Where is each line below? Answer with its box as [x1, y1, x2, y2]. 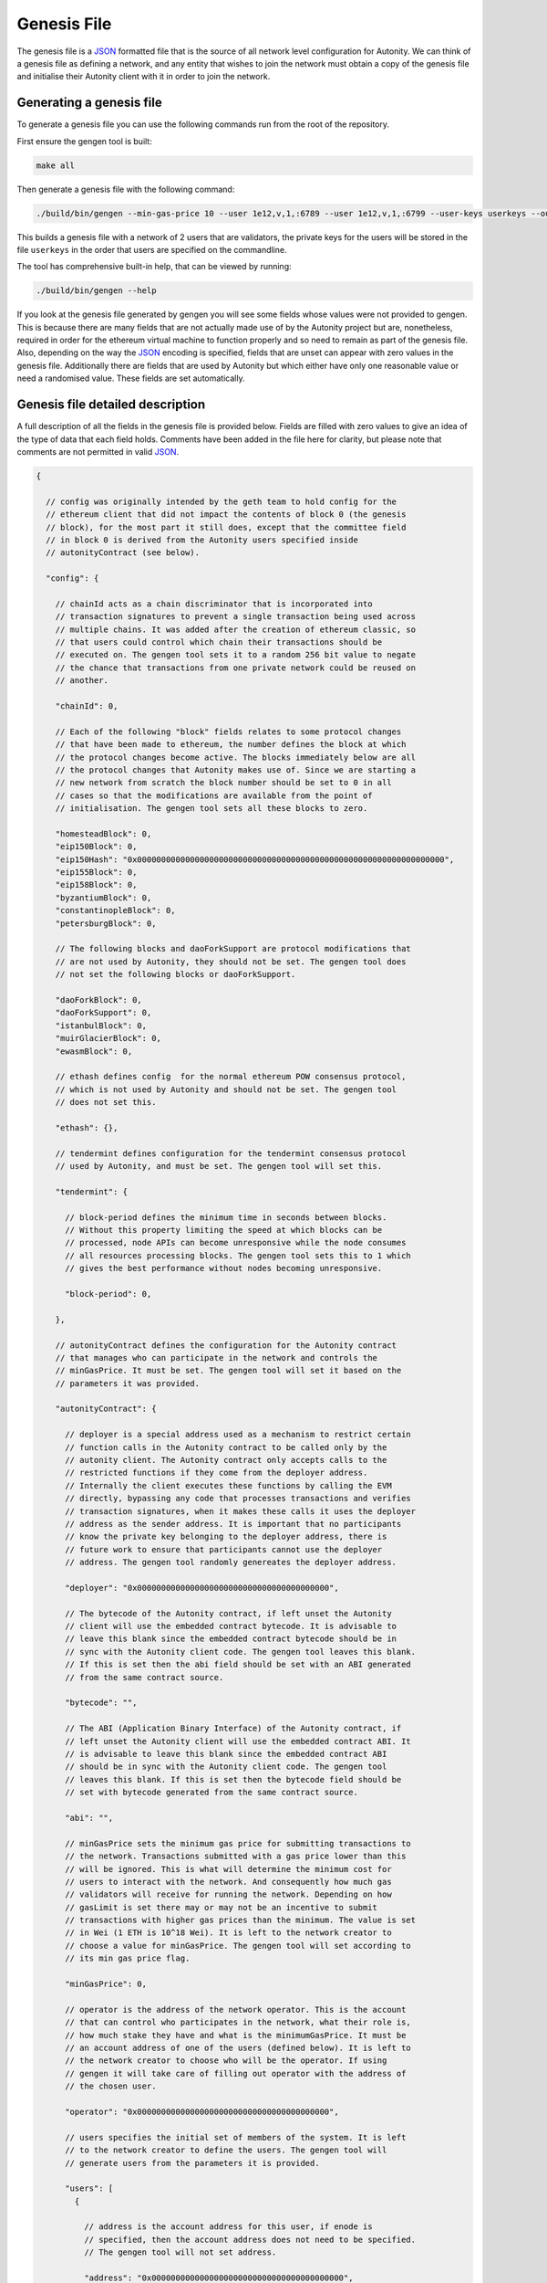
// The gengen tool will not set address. [83, 2247, 277, 2257]
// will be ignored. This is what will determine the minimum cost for [65, 1864, 392, 1874]
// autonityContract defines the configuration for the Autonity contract [55, 1340, 397, 1351]
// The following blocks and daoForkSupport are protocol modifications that [55, 943, 412, 954]
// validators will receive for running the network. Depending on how [65, 1889, 392, 1899]
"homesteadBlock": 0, [55, 828, 152, 839]
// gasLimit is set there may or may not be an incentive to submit [65, 1902, 378, 1912]
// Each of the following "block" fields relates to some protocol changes [55, 726, 402, 737]
